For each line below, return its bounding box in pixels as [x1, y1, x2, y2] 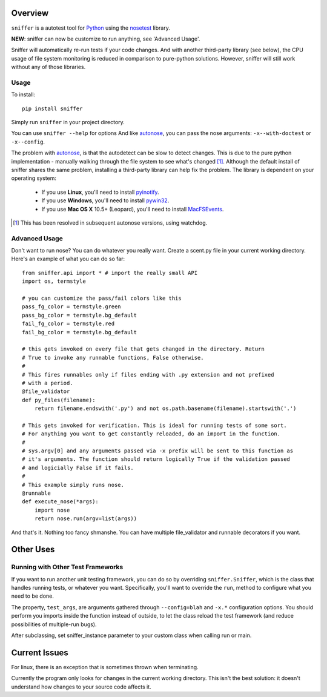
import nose [34, 506, 70, 514]
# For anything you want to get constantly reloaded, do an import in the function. [22, 431, 281, 437]
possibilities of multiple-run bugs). [11, 621, 97, 628]
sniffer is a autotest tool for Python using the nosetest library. [11, 24, 171, 31]
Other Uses [11, 544, 55, 555]
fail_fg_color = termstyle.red [22, 320, 115, 327]
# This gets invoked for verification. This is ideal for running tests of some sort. [22, 421, 287, 429]
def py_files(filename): [22, 397, 96, 403]
